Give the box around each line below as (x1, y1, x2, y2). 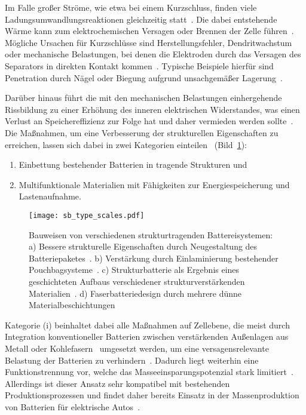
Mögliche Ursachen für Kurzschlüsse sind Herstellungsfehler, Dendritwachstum (5, 36, 292, 48)
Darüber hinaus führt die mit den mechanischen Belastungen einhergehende (5, 91, 282, 104)
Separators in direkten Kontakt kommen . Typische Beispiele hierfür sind (5, 59, 274, 72)
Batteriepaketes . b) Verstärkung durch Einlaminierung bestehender (29, 251, 279, 264)
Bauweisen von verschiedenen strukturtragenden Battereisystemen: (29, 228, 273, 241)
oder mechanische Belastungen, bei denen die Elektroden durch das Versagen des (5, 48, 301, 60)
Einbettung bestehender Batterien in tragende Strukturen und (19, 158, 247, 171)
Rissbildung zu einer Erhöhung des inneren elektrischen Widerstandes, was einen (5, 103, 300, 115)
